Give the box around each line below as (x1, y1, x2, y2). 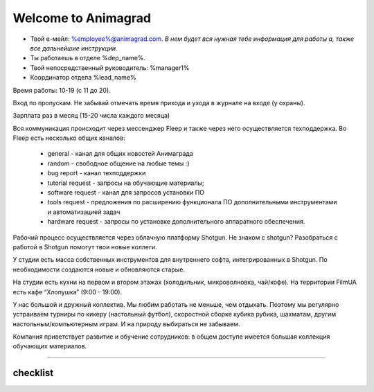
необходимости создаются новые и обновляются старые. (12, 265, 185, 274)
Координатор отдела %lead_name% (30, 73, 136, 82)
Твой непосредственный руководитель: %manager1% (30, 63, 190, 72)
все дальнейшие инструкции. (30, 44, 118, 52)
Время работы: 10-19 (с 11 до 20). (12, 86, 111, 94)
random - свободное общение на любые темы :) (47, 159, 190, 168)
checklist (12, 367, 54, 379)
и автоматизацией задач (47, 208, 121, 216)
